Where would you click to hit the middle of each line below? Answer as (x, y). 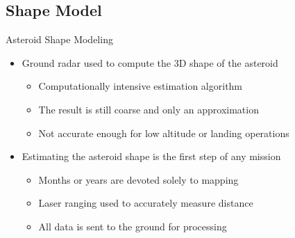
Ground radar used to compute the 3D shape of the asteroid (150, 62)
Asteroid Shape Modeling (59, 39)
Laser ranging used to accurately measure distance (146, 203)
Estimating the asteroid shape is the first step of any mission (151, 156)
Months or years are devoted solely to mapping (138, 179)
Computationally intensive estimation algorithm (141, 86)
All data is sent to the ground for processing (133, 226)
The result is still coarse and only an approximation (149, 109)
